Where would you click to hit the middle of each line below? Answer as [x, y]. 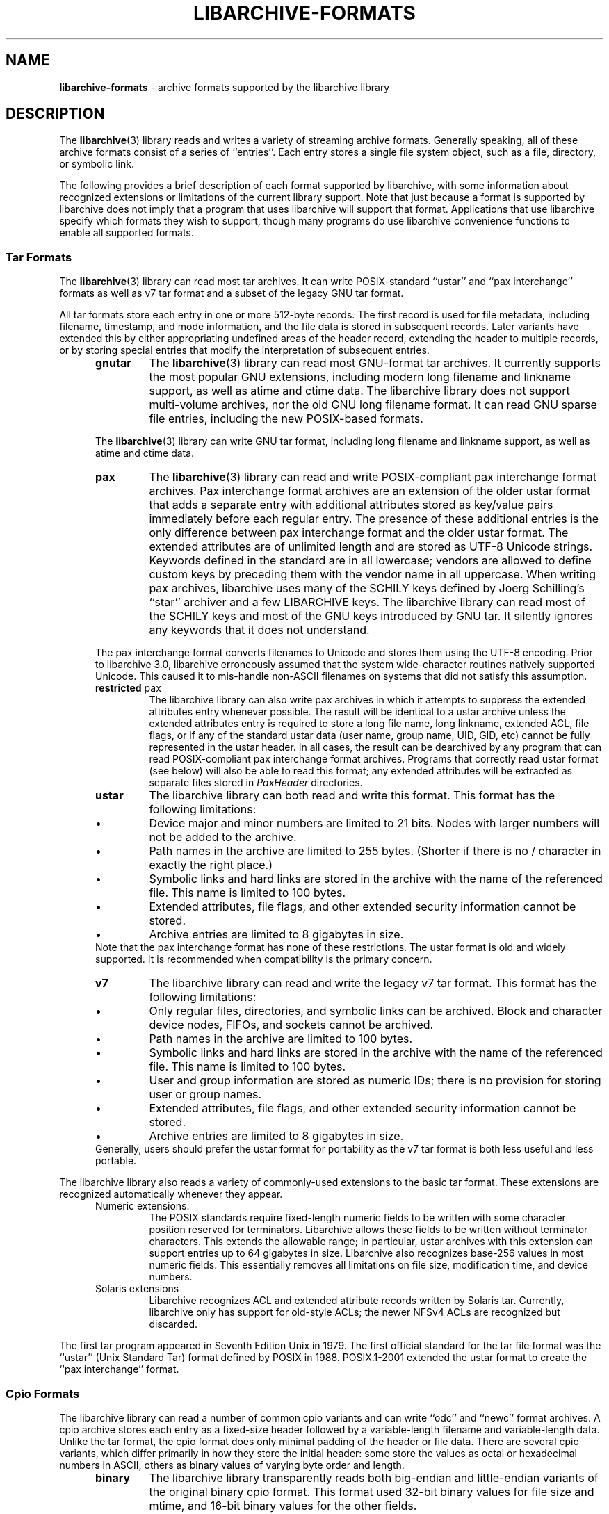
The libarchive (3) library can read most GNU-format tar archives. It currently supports [375, 363]
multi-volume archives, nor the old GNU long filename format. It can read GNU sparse [373, 405]
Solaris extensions [137, 1289]
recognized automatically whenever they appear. [171, 1194]
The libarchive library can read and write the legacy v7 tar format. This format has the [373, 983]
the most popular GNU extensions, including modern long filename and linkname [360, 377]
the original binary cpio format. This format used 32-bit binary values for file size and [372, 1491]
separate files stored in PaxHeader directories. [256, 783]
